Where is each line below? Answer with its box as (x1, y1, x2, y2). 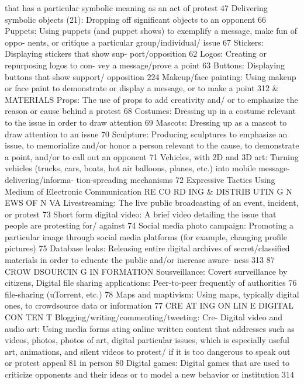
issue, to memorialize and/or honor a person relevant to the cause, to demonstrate (5, 139, 299, 151)
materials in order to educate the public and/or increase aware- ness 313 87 (5, 254, 275, 266)
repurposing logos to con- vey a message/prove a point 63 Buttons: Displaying (5, 58, 285, 71)
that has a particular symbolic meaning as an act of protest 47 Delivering (5, 2, 268, 13)
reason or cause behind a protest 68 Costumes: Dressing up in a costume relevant (5, 105, 296, 117)
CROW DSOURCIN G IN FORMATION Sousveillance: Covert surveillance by (5, 265, 288, 277)
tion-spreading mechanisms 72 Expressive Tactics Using (76, 173, 275, 185)
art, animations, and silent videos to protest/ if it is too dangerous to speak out (5, 345, 291, 357)
